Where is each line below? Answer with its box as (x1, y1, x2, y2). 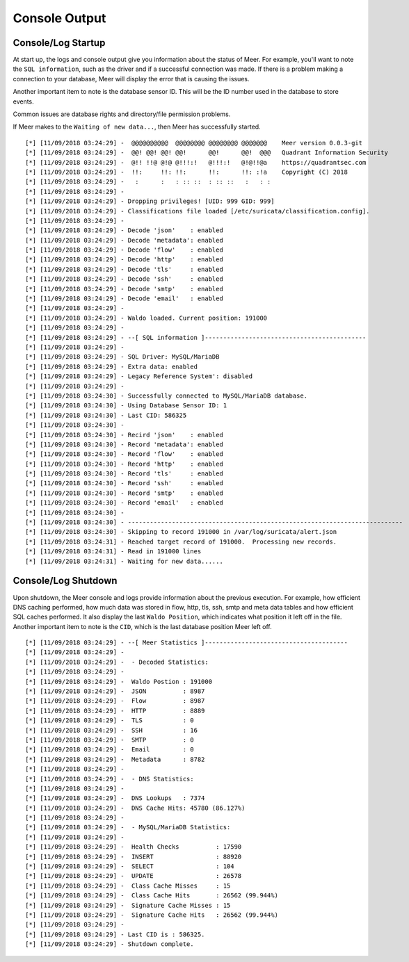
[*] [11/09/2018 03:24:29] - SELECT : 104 (25, 863, 234, 870)
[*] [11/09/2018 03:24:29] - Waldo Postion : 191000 (25, 678, 212, 685)
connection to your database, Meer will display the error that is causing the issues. (13, 74, 250, 83)
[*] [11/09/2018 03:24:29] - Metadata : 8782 (25, 755, 205, 763)
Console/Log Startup (13, 37, 106, 49)
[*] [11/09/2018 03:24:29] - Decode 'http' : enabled (25, 256, 224, 263)
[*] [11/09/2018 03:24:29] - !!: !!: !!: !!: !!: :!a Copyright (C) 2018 (25, 168, 348, 176)
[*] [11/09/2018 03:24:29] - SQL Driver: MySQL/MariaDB (25, 353, 220, 361)
